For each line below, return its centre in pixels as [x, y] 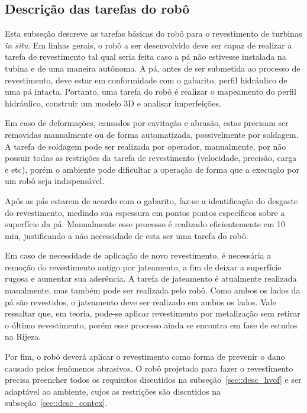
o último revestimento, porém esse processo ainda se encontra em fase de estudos [151, 325]
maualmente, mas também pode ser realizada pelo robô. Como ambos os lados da [153, 290]
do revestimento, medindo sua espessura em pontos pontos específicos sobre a [145, 212]
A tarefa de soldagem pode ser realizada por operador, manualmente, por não [146, 146]
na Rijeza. [23, 336]
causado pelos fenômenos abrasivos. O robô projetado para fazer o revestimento [149, 368]
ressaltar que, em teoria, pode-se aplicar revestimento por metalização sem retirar [153, 313]
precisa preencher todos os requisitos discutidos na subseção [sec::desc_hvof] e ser [153, 380]
